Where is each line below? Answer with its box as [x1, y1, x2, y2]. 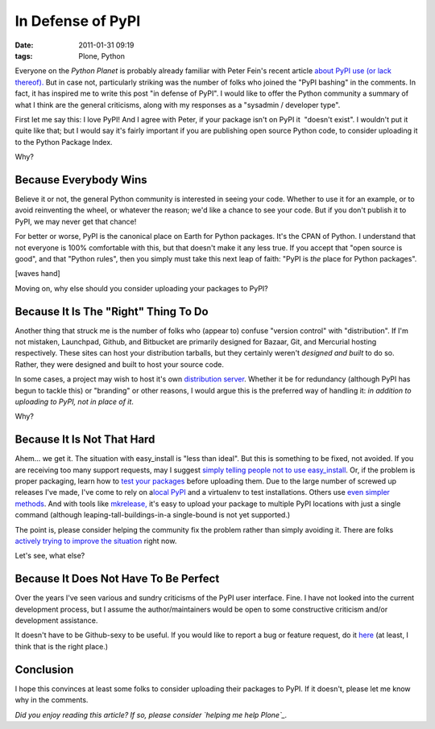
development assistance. [14, 616, 98, 625]
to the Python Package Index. [14, 137, 113, 146]
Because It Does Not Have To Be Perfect [14, 572, 220, 586]
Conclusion [14, 662, 74, 676]
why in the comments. [14, 695, 89, 705]
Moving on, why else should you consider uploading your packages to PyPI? [14, 283, 269, 293]
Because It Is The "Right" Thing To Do [14, 304, 209, 318]
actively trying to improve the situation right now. [14, 536, 177, 546]
